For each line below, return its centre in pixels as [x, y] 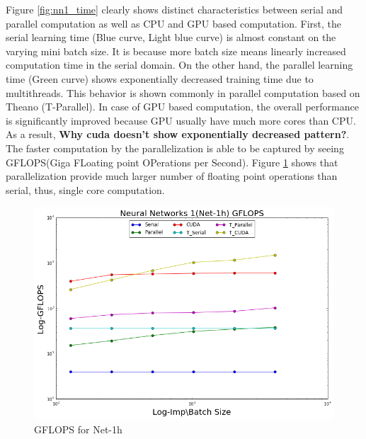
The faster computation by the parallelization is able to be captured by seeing [175, 148]
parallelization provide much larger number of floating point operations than [172, 176]
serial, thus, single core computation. [85, 189]
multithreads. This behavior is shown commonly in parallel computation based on [183, 92]
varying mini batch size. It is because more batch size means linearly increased [176, 51]
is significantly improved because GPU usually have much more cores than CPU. [181, 120]
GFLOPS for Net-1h [78, 429]
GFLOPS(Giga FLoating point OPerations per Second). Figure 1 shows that [172, 162]
